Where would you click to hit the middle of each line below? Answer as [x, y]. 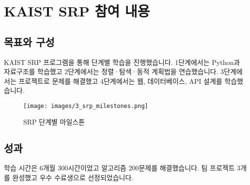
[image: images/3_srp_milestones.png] [86, 106]
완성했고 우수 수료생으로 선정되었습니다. [73, 177]
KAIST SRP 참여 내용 [77, 11]
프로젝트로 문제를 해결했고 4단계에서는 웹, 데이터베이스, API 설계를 [120, 81]
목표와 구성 [29, 41]
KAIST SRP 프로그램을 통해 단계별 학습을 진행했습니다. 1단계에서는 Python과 [122, 62]
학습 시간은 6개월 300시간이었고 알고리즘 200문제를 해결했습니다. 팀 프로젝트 [119, 168]
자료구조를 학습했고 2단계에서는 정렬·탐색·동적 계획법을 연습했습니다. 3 [114, 71]
